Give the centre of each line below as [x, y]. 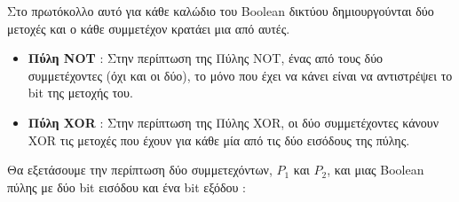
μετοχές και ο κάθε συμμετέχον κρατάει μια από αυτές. [149, 28]
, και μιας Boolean [376, 170]
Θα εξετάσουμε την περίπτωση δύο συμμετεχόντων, [140, 170]
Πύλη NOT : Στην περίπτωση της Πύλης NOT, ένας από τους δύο [206, 58]
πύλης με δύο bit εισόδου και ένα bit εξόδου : [127, 186]
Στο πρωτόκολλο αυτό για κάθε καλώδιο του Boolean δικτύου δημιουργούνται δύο [221, 11]
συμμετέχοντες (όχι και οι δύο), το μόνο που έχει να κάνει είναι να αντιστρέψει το [240, 75]
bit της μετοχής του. [80, 93]
